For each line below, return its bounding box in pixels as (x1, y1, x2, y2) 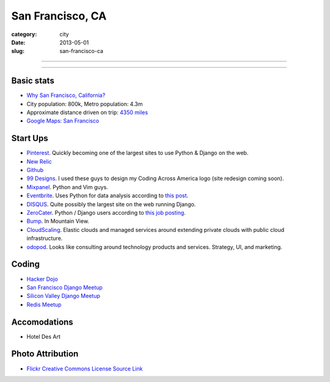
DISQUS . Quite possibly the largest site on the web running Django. (26, 200, 196, 207)
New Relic (26, 157, 52, 165)
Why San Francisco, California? (26, 92, 106, 99)
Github (26, 167, 44, 174)
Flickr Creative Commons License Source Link (26, 365, 143, 372)
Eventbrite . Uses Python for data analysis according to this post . (26, 192, 189, 200)
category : (11, 31, 37, 38)
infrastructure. (26, 235, 63, 242)
